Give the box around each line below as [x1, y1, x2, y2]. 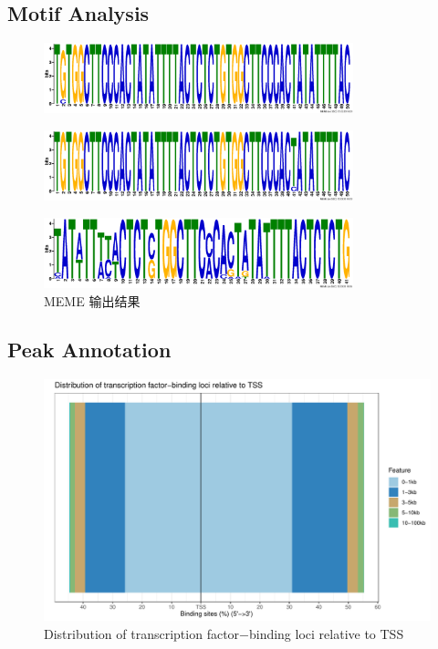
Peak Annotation [7, 335, 172, 364]
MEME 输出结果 [44, 291, 141, 310]
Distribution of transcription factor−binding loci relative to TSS [44, 623, 404, 643]
